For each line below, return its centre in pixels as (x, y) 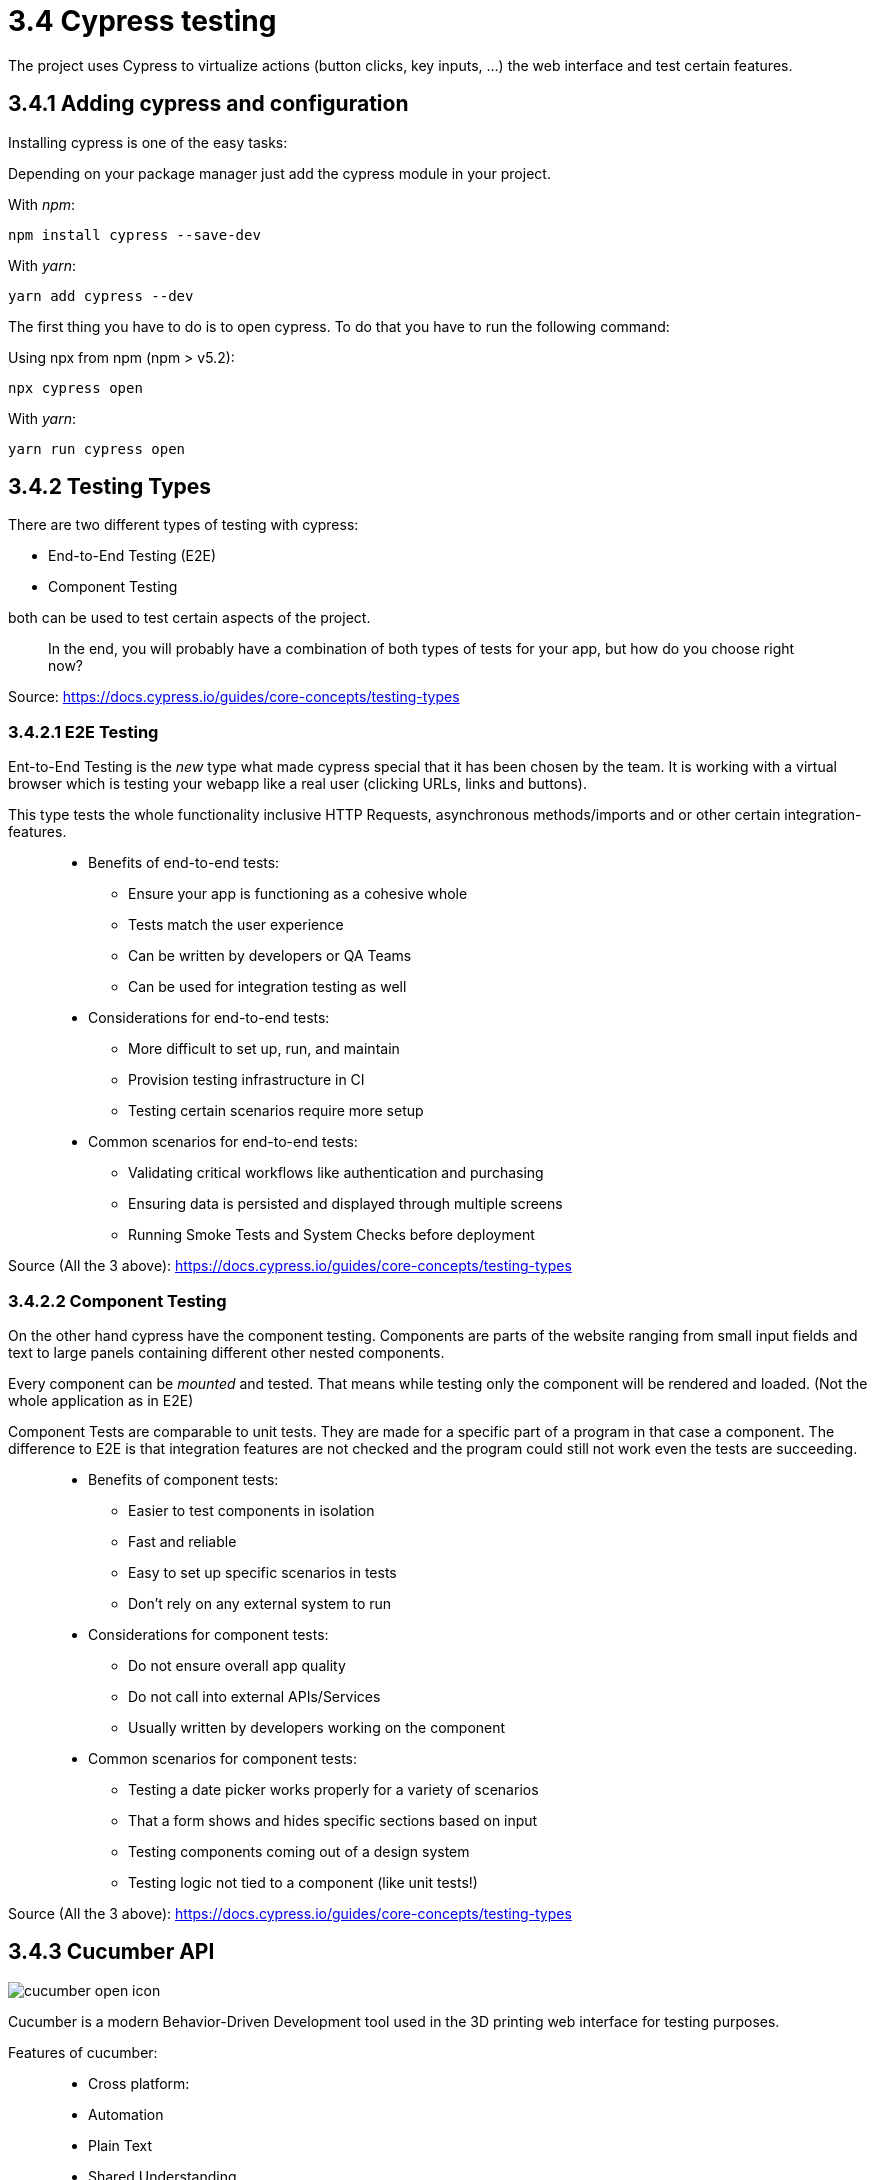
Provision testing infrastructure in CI (246, 1080)
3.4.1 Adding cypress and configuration (208, 104)
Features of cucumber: (83, 2052)
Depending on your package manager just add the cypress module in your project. (279, 173)
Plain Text (120, 2145)
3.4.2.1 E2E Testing (83, 731)
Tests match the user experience (236, 925)
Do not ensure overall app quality (237, 1665)
